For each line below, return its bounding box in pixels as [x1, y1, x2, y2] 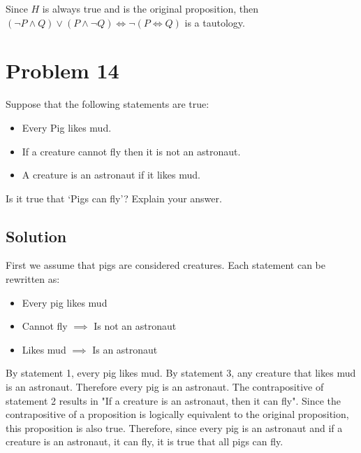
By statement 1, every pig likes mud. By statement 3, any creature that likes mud [6, 365, 356, 380]
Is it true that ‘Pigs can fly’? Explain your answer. [6, 190, 222, 205]
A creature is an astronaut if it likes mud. [22, 167, 200, 182]
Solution [6, 225, 67, 246]
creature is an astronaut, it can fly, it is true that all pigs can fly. [6, 434, 283, 449]
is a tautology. [184, 15, 245, 29]
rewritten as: [6, 272, 60, 286]
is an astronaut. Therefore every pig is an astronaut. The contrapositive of [6, 379, 324, 394]
